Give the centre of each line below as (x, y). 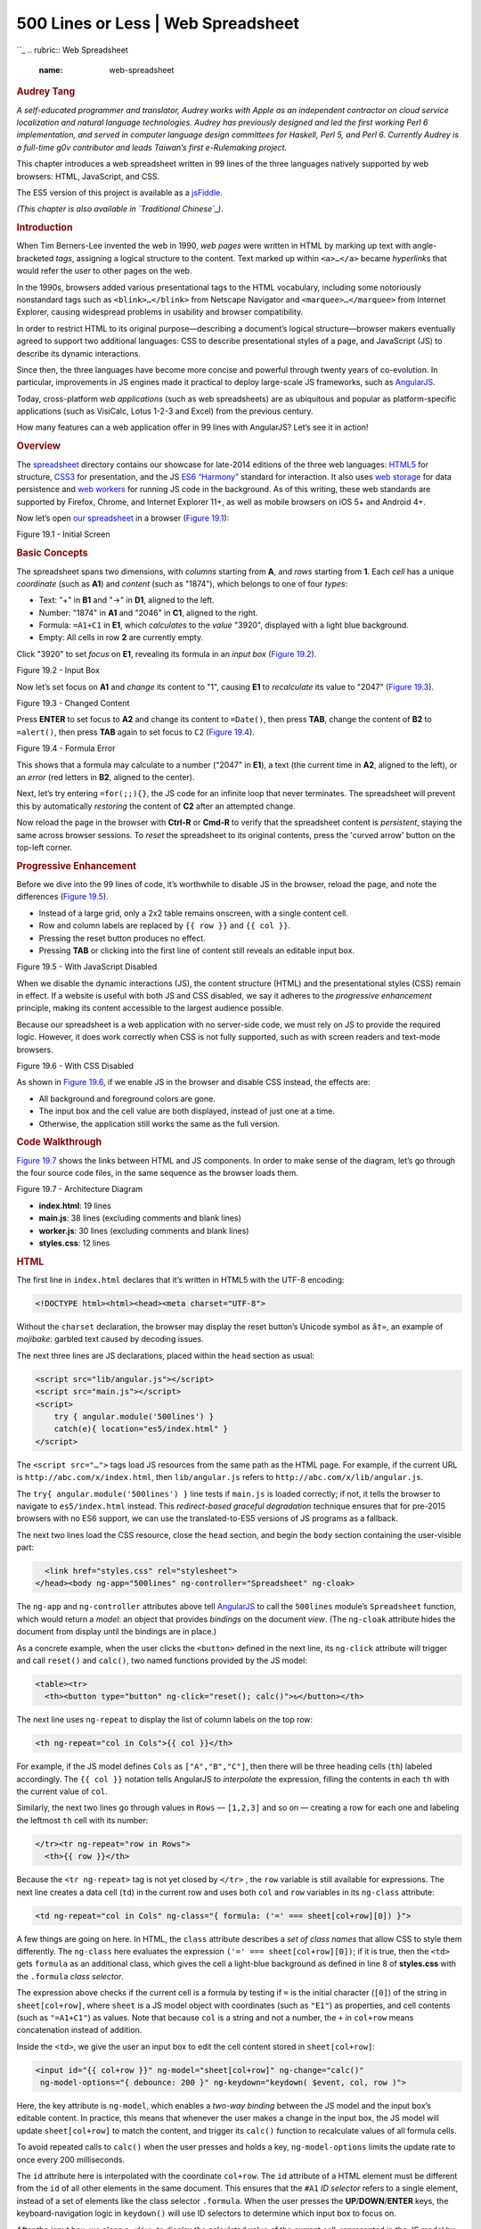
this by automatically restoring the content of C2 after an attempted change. (156, 806)
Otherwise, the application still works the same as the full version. (159, 1123)
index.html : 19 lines (75, 1205)
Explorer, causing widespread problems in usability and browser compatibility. (160, 312)
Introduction (45, 227)
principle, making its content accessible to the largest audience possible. (150, 1008)
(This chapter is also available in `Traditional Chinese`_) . (120, 209)
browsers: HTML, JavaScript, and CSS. (88, 176)
